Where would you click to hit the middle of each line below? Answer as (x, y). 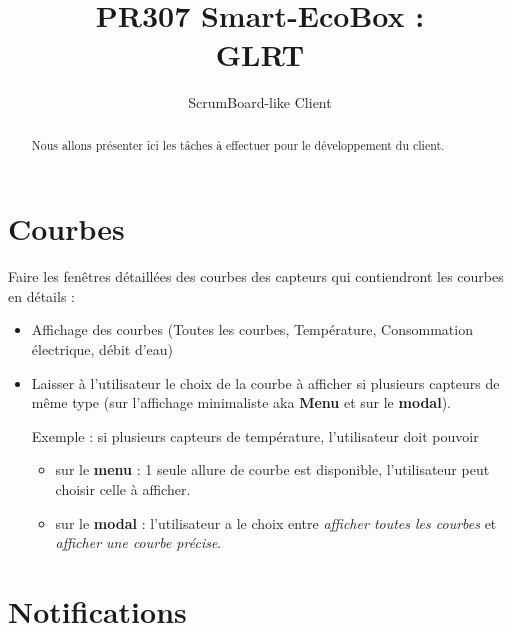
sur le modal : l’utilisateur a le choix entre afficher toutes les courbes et (276, 522)
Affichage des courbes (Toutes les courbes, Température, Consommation (252, 329)
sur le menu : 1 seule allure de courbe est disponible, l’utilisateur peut (272, 469)
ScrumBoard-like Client (260, 102)
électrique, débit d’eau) (102, 349)
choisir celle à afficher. (123, 489)
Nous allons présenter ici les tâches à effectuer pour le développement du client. (238, 144)
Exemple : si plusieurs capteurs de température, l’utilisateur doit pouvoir (255, 435)
